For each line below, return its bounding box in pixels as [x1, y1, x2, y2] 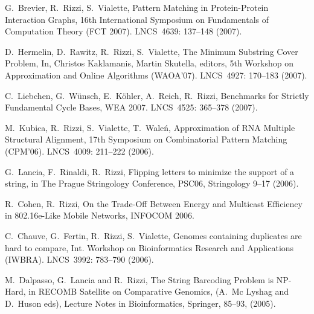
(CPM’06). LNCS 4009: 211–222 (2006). [5, 144, 154, 157]
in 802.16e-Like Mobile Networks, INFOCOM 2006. [5, 209, 194, 222]
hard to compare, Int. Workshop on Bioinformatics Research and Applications [5, 241, 294, 254]
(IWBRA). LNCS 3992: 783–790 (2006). [5, 253, 154, 266]
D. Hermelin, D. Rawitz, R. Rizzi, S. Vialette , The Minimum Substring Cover [5, 45, 298, 57]
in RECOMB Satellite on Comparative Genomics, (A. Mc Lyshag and [28, 285, 289, 298]
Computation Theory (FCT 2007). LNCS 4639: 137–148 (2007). [5, 25, 242, 37]
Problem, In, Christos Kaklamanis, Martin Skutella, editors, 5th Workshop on [5, 57, 294, 69]
